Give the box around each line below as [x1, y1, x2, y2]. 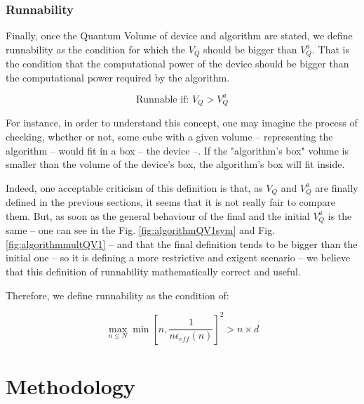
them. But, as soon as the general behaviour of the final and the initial [6, 208, 310, 223]
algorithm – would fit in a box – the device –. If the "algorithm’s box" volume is [6, 143, 349, 157]
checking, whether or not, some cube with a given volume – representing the [6, 129, 333, 143]
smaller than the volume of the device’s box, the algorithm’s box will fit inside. [6, 157, 345, 171]
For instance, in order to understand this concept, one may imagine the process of [6, 115, 358, 130]
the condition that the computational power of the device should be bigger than [6, 56, 349, 71]
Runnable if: [136, 94, 189, 105]
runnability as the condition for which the [6, 41, 186, 56]
